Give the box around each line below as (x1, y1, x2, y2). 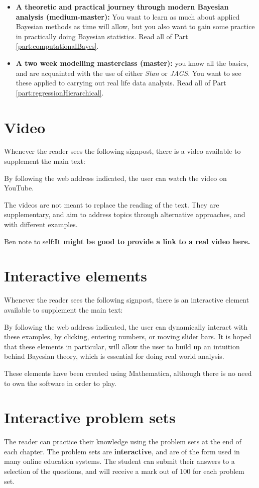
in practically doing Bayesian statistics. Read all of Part (16, 31, 188, 41)
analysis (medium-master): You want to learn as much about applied (16, 11, 240, 22)
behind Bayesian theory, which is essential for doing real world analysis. (4, 351, 224, 361)
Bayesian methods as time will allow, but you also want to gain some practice (16, 21, 255, 32)
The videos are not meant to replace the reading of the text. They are (4, 199, 219, 210)
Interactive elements (4, 265, 147, 286)
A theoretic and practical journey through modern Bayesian (16, 2, 229, 12)
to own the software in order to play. (4, 377, 116, 388)
